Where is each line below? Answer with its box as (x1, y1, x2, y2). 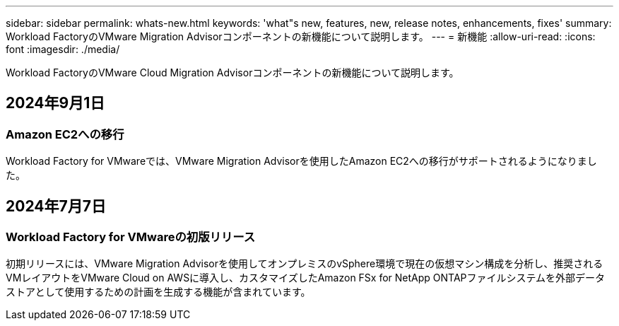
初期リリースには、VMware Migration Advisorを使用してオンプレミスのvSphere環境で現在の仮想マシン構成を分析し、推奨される (6, 257, 603, 270)
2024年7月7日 (6, 197, 106, 215)
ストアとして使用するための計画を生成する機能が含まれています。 (6, 286, 311, 298)
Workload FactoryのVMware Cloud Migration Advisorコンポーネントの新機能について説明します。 (6, 66, 459, 78)
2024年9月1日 (6, 94, 105, 112)
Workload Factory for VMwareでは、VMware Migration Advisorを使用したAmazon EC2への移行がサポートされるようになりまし (6, 155, 597, 168)
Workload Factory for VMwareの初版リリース (6, 230, 256, 245)
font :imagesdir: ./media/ (6, 43, 120, 55)
